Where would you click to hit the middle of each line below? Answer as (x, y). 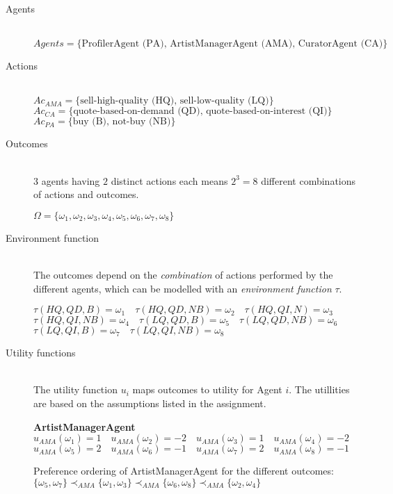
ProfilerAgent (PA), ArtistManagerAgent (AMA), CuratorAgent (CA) (232, 44)
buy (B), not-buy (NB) (122, 122)
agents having (71, 180)
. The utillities (319, 389)
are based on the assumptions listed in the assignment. (150, 403)
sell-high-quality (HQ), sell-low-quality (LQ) (175, 101)
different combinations (308, 180)
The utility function (75, 389)
